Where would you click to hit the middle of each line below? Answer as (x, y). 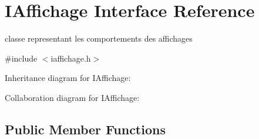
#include (21, 58)
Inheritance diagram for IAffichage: (68, 78)
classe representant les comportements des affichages (99, 38)
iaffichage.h (71, 58)
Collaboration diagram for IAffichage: (72, 97)
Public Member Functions (85, 129)
